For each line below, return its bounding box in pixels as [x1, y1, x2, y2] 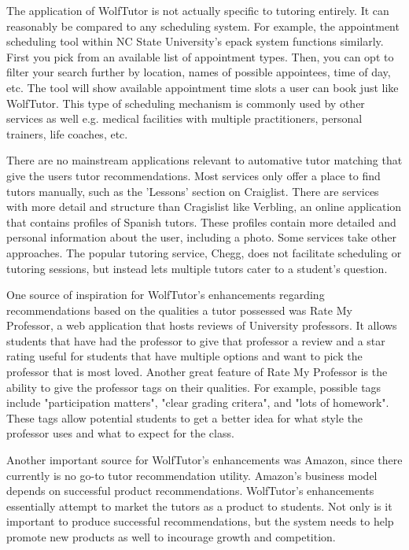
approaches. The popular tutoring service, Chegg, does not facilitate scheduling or [6, 244, 402, 260]
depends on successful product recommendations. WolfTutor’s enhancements [6, 482, 374, 499]
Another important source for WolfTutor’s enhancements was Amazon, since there [6, 452, 403, 468]
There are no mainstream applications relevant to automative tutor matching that [6, 152, 403, 168]
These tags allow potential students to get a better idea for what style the [6, 409, 363, 426]
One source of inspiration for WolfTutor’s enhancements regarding [6, 286, 325, 303]
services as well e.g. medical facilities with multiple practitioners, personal [6, 110, 363, 127]
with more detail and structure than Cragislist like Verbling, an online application [6, 198, 402, 215]
